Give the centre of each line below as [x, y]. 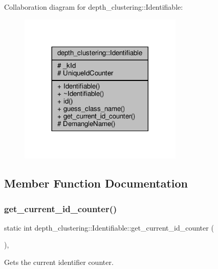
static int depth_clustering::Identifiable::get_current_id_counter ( [109, 227]
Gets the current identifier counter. [59, 262]
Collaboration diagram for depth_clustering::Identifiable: [94, 7]
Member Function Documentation [96, 183]
